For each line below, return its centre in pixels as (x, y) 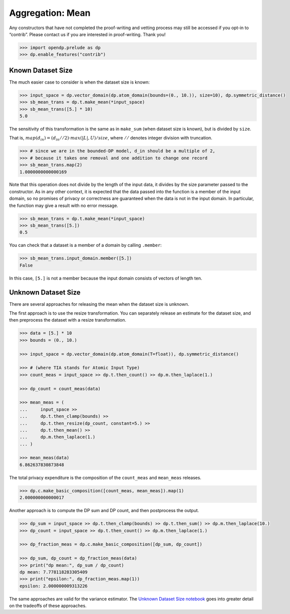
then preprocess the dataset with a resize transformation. (68, 320)
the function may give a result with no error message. (64, 205)
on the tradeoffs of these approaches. (48, 606)
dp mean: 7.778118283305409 (53, 572)
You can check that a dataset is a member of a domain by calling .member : (85, 245)
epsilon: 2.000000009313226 (53, 586)
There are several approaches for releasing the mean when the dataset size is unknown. (99, 304)
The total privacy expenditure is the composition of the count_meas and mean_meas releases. (105, 477)
